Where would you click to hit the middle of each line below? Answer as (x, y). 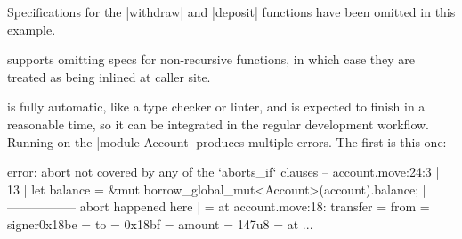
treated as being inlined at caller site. (109, 76)
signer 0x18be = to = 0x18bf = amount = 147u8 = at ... (160, 223)
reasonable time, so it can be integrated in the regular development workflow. (218, 124)
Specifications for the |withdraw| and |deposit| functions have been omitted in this (231, 12)
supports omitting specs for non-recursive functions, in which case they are (211, 59)
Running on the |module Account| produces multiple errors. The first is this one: (227, 141)
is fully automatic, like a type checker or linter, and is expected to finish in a (216, 107)
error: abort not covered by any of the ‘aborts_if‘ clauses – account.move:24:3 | (223, 172)
